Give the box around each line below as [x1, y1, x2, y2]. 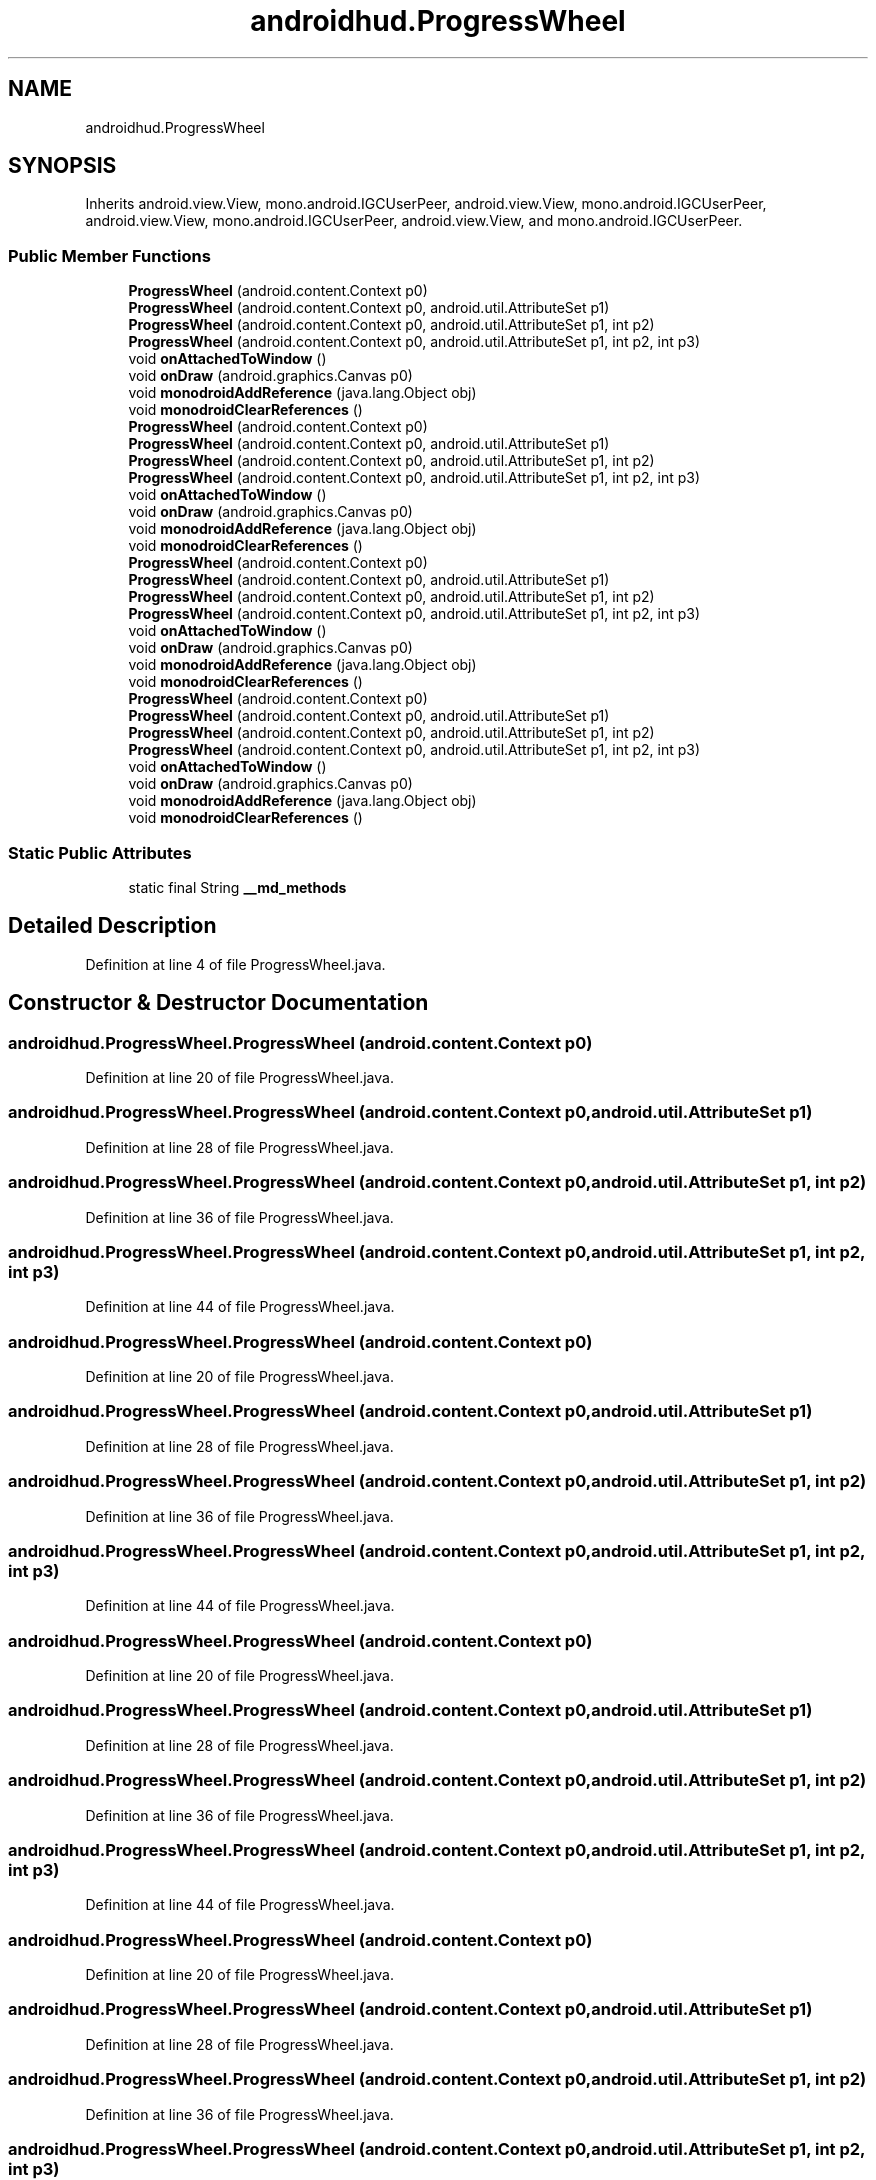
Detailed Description [8, 913, 217, 939]
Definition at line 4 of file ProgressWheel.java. [85, 955, 386, 973]
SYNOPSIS [8, 153, 117, 179]
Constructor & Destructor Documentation [8, 990, 429, 1016]
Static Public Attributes [8, 842, 192, 863]
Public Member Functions [8, 245, 211, 266]
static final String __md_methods [128, 878, 347, 896]
